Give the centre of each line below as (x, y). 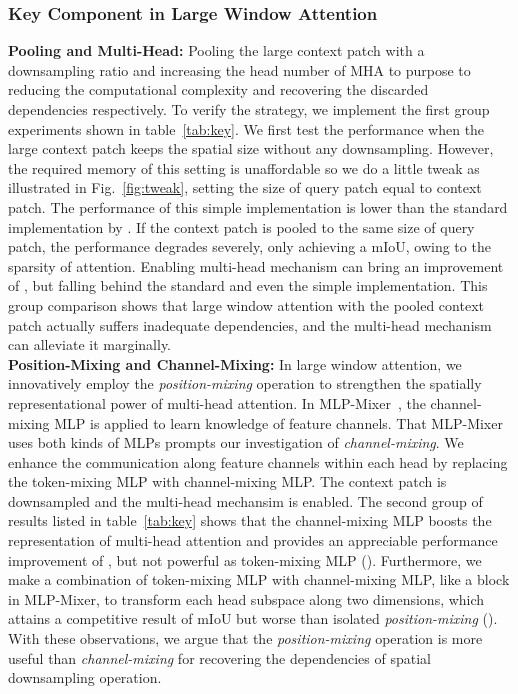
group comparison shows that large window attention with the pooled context (246, 304)
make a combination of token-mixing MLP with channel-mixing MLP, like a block (259, 579)
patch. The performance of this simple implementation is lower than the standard (258, 206)
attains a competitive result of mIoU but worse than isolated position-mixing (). (253, 618)
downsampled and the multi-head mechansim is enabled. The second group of (245, 500)
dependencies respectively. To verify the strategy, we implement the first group (249, 109)
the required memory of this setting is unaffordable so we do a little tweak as (244, 167)
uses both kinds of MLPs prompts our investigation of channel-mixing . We (236, 442)
